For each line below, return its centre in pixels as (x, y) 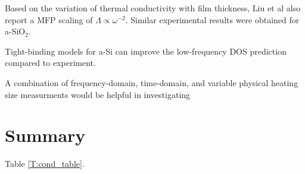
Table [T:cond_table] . (45, 164)
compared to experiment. (50, 63)
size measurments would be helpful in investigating (98, 94)
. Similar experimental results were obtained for (212, 19)
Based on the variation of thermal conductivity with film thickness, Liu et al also (153, 8)
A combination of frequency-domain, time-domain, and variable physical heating (152, 82)
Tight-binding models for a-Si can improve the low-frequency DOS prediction (146, 51)
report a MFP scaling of (49, 19)
